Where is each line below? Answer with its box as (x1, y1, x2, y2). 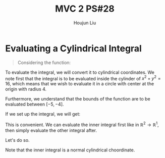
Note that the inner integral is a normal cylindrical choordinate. (5, 147, 135, 153)
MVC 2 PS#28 (55, 3, 115, 15)
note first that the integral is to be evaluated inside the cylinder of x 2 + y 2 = (5, 74, 161, 81)
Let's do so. (5, 137, 30, 143)
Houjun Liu (73, 20, 96, 26)
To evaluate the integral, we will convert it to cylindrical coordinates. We (5, 69, 155, 75)
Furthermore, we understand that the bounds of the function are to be (5, 96, 150, 102)
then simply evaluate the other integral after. (5, 127, 97, 133)
